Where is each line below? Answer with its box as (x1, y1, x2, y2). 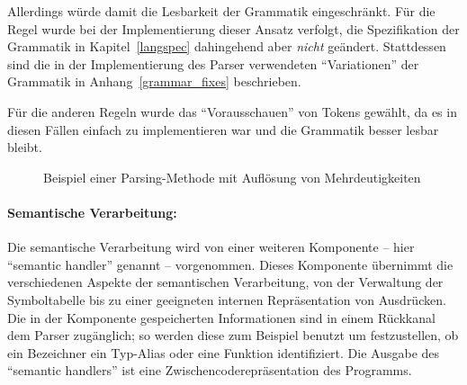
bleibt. (7, 138, 42, 157)
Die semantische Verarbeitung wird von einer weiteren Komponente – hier (7, 237, 415, 256)
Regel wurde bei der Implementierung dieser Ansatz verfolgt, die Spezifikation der (7, 19, 460, 38)
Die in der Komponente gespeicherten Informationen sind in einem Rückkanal (7, 308, 436, 327)
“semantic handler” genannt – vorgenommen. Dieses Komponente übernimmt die (7, 255, 454, 273)
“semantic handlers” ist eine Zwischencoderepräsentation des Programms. (7, 361, 412, 380)
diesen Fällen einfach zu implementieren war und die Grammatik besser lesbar (7, 120, 439, 139)
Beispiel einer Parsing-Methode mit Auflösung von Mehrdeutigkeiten (43, 167, 421, 186)
